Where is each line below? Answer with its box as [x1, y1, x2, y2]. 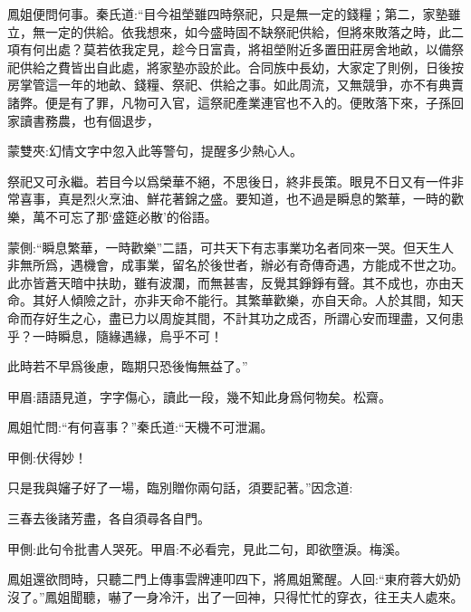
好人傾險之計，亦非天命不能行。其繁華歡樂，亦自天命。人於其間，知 [44, 291, 451, 310]
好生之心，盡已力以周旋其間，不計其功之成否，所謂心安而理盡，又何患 [44, 308, 464, 327]
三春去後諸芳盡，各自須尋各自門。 [7, 509, 210, 528]
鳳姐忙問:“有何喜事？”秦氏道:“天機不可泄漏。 [7, 417, 274, 436]
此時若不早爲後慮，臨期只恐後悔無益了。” [7, 357, 248, 376]
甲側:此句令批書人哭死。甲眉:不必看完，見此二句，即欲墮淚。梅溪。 [7, 539, 408, 558]
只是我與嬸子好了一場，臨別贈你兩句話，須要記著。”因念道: [7, 478, 353, 497]
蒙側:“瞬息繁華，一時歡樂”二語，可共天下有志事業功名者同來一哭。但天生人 [7, 237, 455, 256]
